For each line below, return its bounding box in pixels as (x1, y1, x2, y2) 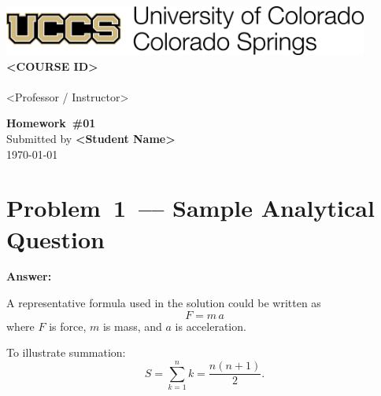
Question (6, 222, 105, 255)
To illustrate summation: (6, 344, 126, 361)
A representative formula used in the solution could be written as (6, 295, 321, 311)
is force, (49, 317, 87, 334)
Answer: (6, 268, 52, 284)
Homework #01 (6, 115, 96, 131)
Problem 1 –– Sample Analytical (6, 192, 375, 224)
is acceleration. (175, 317, 246, 334)
